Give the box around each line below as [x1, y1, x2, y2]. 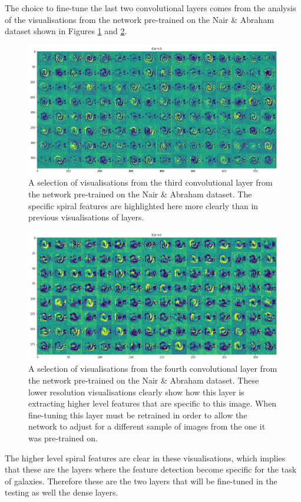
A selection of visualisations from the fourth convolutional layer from [28, 362, 277, 375]
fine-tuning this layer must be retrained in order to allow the [28, 408, 247, 421]
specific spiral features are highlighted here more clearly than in [28, 199, 259, 212]
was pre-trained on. [28, 431, 98, 444]
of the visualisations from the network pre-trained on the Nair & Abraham [5, 13, 274, 25]
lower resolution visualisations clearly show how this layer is [28, 385, 244, 398]
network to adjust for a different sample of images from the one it [28, 420, 266, 432]
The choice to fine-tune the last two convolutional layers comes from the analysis [5, 2, 296, 14]
